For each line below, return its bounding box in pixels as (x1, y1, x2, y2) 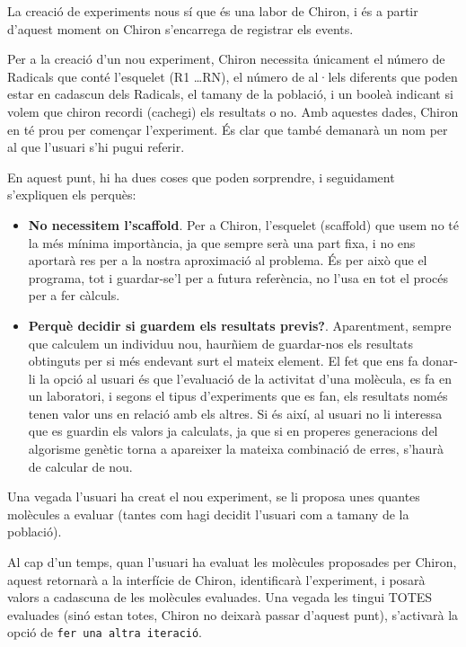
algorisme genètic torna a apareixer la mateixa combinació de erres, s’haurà (28, 439, 444, 458)
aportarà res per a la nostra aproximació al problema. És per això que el (28, 251, 427, 270)
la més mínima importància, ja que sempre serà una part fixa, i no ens (28, 233, 416, 252)
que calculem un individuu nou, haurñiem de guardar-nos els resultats (28, 333, 414, 352)
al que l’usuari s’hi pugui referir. (7, 137, 185, 156)
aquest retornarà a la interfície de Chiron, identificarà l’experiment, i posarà (7, 570, 426, 589)
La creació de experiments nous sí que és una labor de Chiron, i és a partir (7, 2, 418, 20)
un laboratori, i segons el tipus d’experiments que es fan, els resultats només (28, 386, 448, 405)
